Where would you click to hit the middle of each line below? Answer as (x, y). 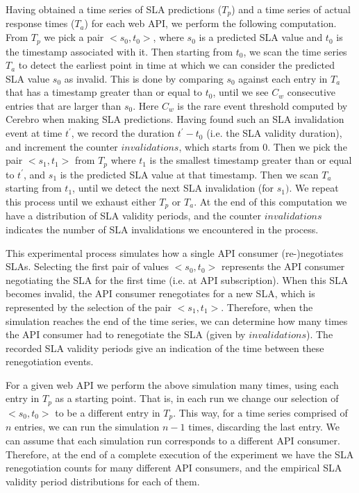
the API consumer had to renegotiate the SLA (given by (126, 334)
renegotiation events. (50, 361)
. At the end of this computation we (270, 201)
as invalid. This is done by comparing (144, 78)
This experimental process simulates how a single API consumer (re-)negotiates (175, 252)
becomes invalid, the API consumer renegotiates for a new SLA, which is (160, 293)
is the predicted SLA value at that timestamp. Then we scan (189, 174)
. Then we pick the (307, 146)
